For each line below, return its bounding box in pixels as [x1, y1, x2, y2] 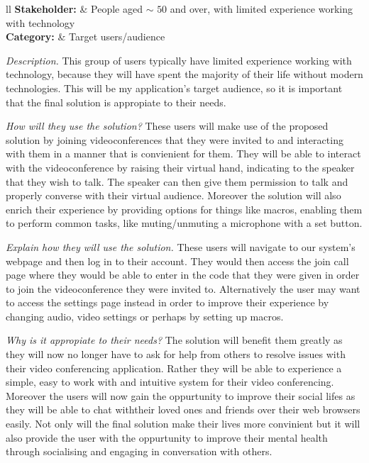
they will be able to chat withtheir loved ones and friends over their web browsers [6, 402, 360, 417]
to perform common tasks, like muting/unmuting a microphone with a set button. [6, 216, 363, 230]
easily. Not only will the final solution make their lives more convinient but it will [6, 416, 360, 431]
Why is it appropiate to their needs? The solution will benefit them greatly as [6, 333, 343, 347]
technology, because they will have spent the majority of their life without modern [6, 67, 363, 82]
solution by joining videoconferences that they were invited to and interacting [6, 132, 343, 147]
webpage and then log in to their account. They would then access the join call [6, 253, 349, 268]
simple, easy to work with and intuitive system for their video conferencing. [6, 374, 334, 389]
